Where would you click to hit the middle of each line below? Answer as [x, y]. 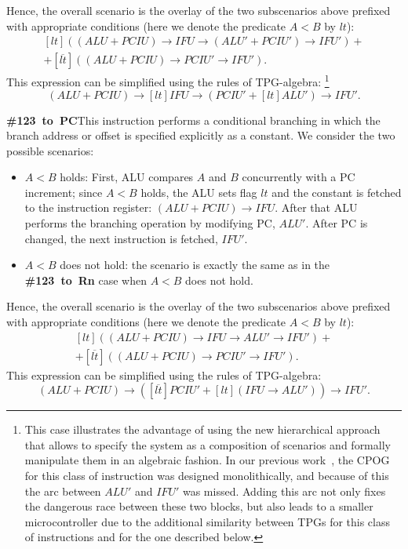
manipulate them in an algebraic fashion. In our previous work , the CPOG [207, 460]
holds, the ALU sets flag [199, 192]
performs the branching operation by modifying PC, [150, 223]
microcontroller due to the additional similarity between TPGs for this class [208, 521]
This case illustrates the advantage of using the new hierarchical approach [202, 429]
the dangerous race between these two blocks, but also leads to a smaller [199, 506]
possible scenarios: [50, 150]
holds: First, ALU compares [127, 177]
